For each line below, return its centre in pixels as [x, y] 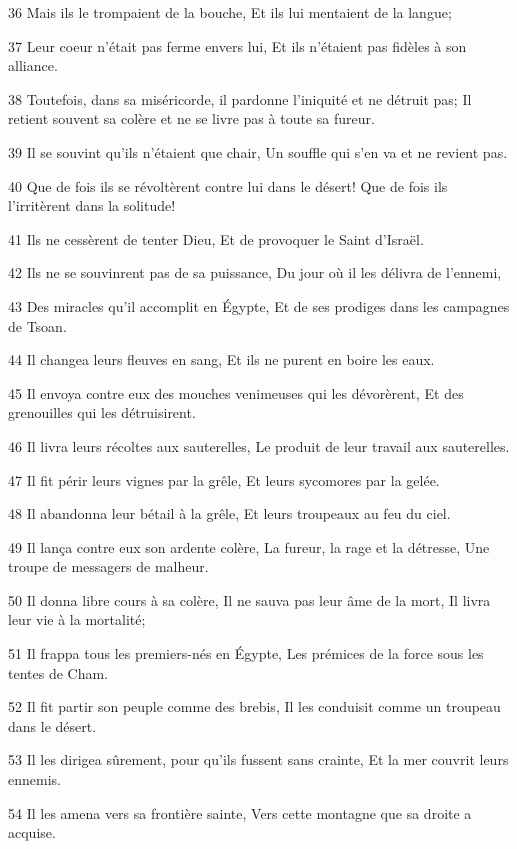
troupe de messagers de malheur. [108, 566]
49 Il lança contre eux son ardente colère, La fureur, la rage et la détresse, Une [249, 546]
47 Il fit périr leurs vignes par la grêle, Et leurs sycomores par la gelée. [224, 479]
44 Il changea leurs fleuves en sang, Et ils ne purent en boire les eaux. [221, 359]
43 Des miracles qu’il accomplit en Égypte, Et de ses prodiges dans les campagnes [259, 305]
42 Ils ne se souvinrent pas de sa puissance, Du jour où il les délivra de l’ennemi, [255, 272]
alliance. [33, 65]
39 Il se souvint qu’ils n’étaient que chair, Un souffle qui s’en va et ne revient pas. [258, 151]
